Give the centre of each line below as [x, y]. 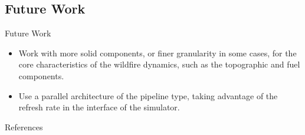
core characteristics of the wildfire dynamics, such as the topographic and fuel [159, 64]
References [24, 126]
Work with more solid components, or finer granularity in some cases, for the [158, 53]
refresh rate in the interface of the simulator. [99, 107]
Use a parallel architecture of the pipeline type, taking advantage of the [148, 95]
